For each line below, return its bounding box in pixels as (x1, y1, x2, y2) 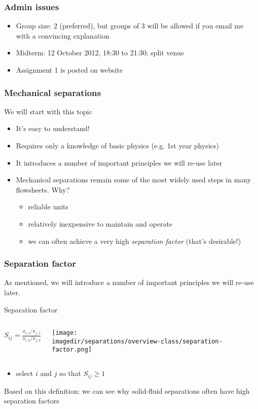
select (16, 368, 33, 379)
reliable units (28, 201, 69, 212)
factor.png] (52, 346, 92, 354)
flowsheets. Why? (16, 184, 70, 195)
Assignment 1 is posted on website (16, 65, 123, 75)
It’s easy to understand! (16, 123, 90, 134)
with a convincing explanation (16, 30, 109, 41)
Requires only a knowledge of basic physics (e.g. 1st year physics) (16, 140, 219, 150)
